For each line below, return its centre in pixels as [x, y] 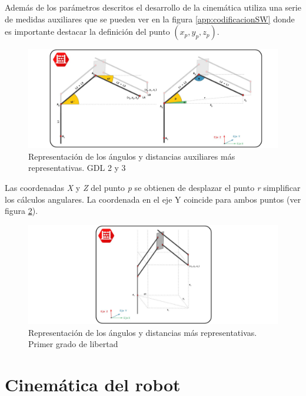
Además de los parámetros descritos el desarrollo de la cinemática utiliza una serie [153, 7]
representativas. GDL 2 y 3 [77, 168]
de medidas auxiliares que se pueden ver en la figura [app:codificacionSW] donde [150, 19]
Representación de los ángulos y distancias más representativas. [143, 332]
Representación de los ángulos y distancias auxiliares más [132, 156]
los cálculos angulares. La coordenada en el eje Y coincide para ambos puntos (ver [153, 199]
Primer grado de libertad [73, 344]
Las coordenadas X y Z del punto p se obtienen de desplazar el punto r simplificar [153, 188]
